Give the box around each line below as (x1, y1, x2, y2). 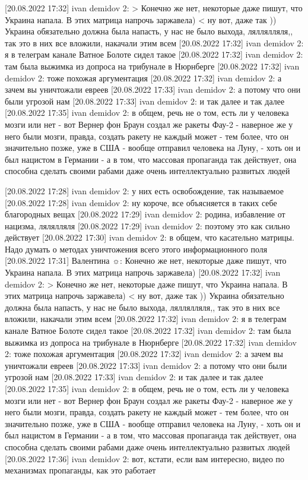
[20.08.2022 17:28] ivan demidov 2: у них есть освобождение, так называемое (5, 184, 284, 197)
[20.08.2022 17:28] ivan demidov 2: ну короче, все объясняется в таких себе (5, 196, 277, 209)
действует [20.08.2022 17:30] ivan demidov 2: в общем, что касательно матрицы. (5, 231, 294, 244)
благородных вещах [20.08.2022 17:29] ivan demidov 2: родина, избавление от (5, 208, 285, 220)
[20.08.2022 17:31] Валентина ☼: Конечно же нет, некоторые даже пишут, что (5, 254, 287, 267)
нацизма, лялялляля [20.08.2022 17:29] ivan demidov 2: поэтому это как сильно (5, 219, 290, 232)
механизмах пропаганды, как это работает (5, 464, 156, 476)
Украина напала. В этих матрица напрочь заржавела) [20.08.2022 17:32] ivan (5, 266, 281, 279)
